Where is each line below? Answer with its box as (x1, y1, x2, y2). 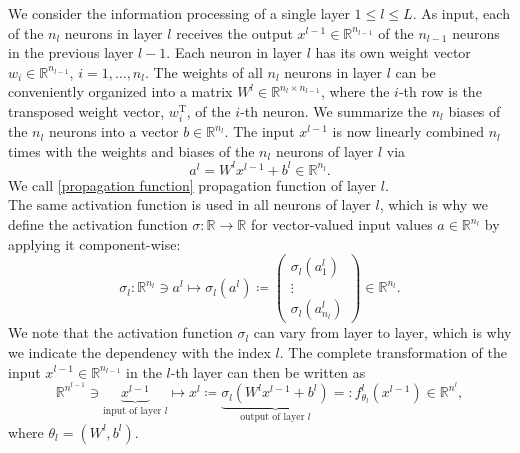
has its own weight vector (315, 42, 471, 63)
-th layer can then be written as (170, 361, 366, 382)
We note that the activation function (8, 322, 233, 343)
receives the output (176, 22, 293, 43)
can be (395, 61, 436, 82)
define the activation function (8, 214, 188, 234)
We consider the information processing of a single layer (8, 3, 350, 23)
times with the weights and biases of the (8, 140, 255, 161)
